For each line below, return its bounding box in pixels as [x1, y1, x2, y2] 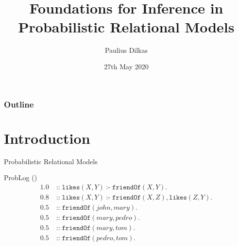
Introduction [4, 128, 90, 148]
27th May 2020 [104, 61, 149, 71]
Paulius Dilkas [104, 45, 148, 55]
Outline [4, 98, 34, 110]
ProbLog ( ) [4, 172, 37, 183]
